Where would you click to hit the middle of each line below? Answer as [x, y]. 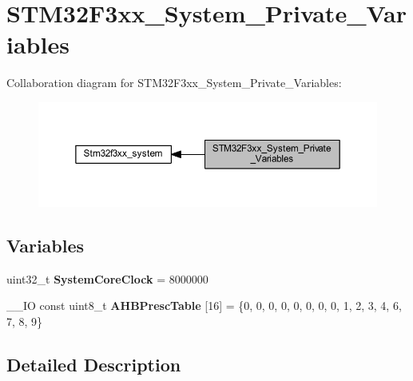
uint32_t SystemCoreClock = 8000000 [107, 278]
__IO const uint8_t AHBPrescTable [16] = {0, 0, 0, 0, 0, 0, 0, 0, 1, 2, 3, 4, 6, [204, 306]
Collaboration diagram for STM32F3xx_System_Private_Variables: [174, 83]
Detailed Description [94, 365]
